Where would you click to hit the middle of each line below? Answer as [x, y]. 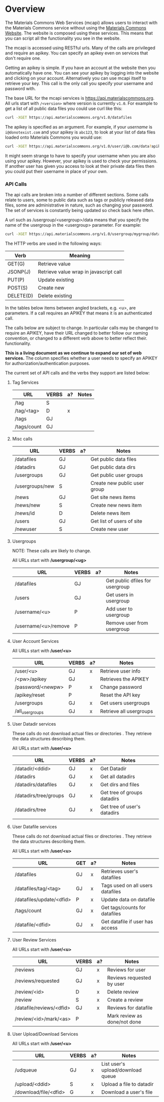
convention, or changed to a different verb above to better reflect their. [76, 338]
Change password [121, 687]
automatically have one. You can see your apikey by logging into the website [82, 73]
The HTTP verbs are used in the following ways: [53, 243]
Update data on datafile [128, 900]
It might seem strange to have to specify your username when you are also [80, 156]
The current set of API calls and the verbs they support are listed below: [77, 373]
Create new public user [117, 483]
